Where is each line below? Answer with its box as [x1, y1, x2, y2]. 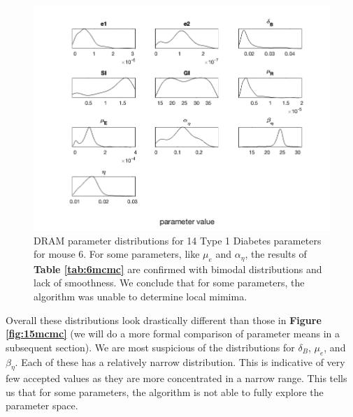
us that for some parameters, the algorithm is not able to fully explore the [6, 384, 324, 399]
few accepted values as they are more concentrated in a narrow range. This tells [6, 371, 347, 386]
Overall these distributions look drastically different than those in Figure [6, 312, 322, 327]
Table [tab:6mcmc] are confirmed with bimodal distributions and [34, 261, 322, 276]
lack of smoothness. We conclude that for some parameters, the [34, 275, 305, 290]
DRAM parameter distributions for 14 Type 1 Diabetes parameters [34, 233, 322, 247]
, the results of [245, 247, 307, 261]
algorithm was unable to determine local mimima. [34, 288, 247, 303]
